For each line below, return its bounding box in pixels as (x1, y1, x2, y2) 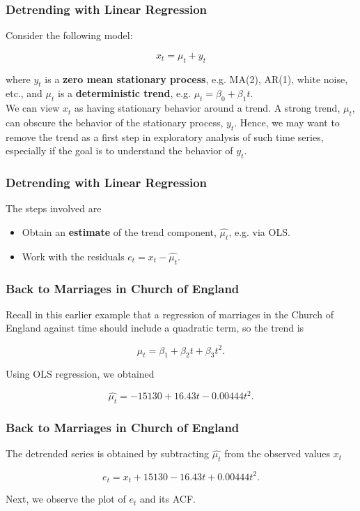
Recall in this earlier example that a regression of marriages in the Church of (6, 306, 334, 321)
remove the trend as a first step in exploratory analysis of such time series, (6, 129, 324, 144)
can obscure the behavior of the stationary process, (6, 115, 224, 129)
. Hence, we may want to (234, 115, 340, 129)
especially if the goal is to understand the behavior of (6, 143, 233, 158)
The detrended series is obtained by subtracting (6, 446, 210, 461)
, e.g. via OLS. (228, 225, 290, 239)
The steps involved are (6, 201, 102, 216)
